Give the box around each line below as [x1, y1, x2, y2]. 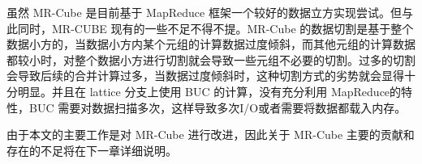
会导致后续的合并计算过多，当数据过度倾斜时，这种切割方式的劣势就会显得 [6, 67, 404, 84]
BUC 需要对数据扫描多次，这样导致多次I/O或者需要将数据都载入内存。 [28, 99, 407, 116]
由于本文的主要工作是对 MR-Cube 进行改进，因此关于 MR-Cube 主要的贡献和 [6, 126, 415, 143]
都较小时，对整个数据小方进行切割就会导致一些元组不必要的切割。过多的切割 [6, 51, 416, 68]
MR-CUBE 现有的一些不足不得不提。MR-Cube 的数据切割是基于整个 [51, 19, 414, 36]
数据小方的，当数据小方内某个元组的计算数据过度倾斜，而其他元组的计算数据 [6, 36, 416, 53]
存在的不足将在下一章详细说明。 [6, 141, 177, 158]
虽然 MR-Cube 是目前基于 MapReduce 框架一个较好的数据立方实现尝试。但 [6, 4, 402, 20]
